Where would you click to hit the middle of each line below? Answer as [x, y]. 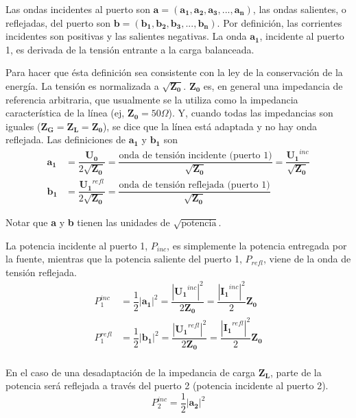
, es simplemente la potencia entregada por [257, 245]
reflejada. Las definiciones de [66, 139]
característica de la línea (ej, [65, 113]
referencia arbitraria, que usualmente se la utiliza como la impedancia [152, 99]
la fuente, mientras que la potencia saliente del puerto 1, [124, 259]
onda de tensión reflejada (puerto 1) [194, 185]
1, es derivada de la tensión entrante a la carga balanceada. [130, 49]
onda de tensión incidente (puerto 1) [195, 156]
